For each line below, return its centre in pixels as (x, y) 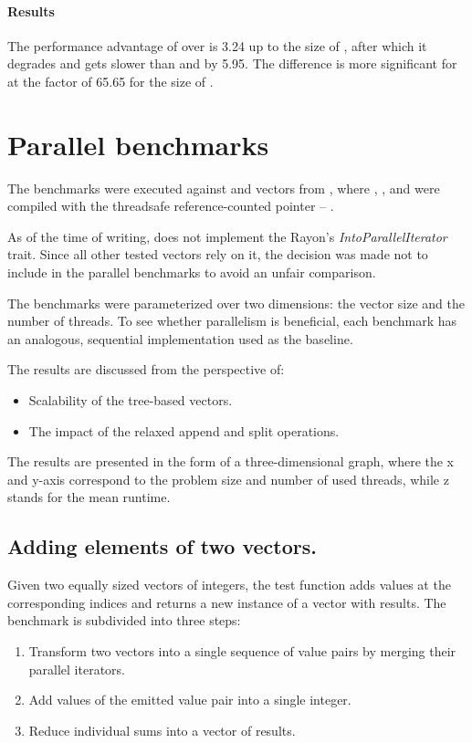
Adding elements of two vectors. (163, 546)
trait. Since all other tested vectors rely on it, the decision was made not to (218, 254)
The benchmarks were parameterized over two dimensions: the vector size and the (236, 303)
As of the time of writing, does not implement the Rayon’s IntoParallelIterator (227, 236)
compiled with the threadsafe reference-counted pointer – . (171, 206)
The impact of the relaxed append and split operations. (184, 430)
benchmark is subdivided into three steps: (124, 620)
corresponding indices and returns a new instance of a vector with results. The (227, 602)
